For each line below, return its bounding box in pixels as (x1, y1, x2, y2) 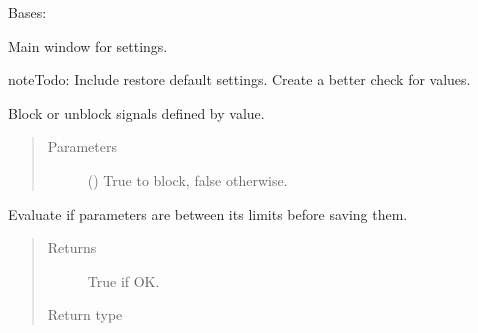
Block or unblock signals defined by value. (8, 102, 265, 123)
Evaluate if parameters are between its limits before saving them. (8, 203, 408, 224)
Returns (47, 237, 97, 258)
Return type (47, 304, 123, 325)
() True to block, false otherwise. (87, 169, 288, 190)
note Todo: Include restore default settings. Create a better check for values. (8, 69, 471, 90)
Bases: (8, 2, 47, 22)
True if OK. (87, 270, 160, 291)
